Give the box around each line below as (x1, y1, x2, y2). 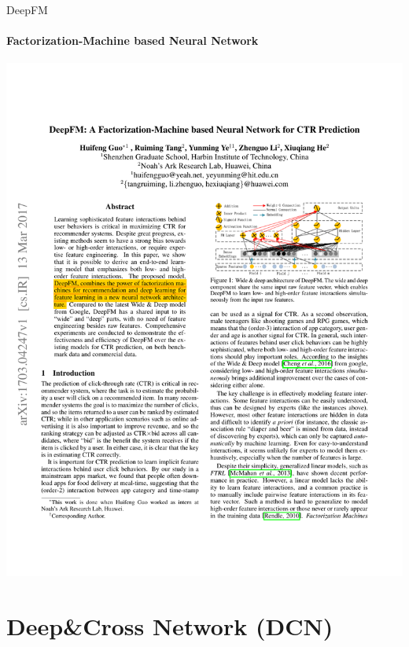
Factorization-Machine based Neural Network (6, 32, 259, 49)
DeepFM (6, 2, 48, 17)
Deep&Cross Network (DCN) (6, 609, 333, 641)
